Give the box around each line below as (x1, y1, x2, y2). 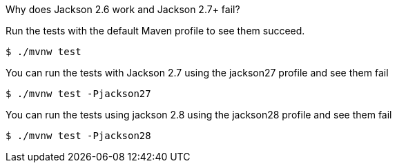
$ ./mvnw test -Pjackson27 (6, 88, 151, 99)
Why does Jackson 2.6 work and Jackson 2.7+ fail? (6, 3, 240, 15)
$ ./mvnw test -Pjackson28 (6, 130, 151, 141)
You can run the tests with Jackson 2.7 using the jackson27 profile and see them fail (6, 67, 389, 78)
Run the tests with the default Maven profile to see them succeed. (6, 25, 305, 36)
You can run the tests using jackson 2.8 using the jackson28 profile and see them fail (6, 109, 392, 120)
